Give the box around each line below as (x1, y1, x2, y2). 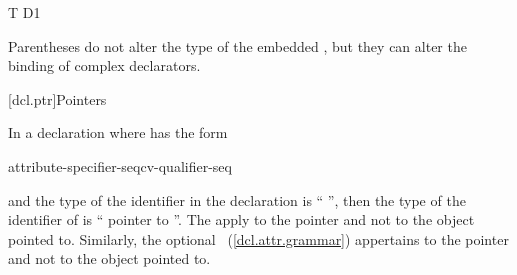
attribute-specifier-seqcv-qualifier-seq (8, 155, 232, 176)
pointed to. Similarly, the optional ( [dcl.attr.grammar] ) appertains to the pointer (8, 228, 509, 249)
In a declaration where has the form (8, 122, 228, 143)
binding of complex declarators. (8, 55, 201, 76)
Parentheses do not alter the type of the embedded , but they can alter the (8, 35, 467, 56)
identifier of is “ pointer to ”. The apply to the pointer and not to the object (8, 209, 475, 230)
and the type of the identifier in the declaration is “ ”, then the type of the (8, 189, 466, 210)
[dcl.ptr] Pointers (8, 88, 107, 109)
